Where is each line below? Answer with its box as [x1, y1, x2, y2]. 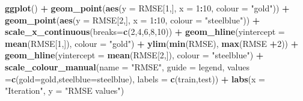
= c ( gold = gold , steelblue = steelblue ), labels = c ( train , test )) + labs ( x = [5, 72, 266, 85]
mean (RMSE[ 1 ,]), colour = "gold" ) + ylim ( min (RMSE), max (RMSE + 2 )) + [5, 37, 299, 49]
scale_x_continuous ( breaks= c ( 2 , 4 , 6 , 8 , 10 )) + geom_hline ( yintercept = [5, 25, 285, 38]
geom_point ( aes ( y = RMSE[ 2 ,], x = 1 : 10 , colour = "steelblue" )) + [5, 13, 260, 26]
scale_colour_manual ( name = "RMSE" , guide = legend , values [5, 60, 250, 73]
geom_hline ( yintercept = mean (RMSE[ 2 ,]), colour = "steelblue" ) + [5, 49, 264, 61]
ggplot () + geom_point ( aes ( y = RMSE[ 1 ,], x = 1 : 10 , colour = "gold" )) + [5, 2, 290, 14]
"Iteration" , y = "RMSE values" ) [5, 84, 124, 97]
